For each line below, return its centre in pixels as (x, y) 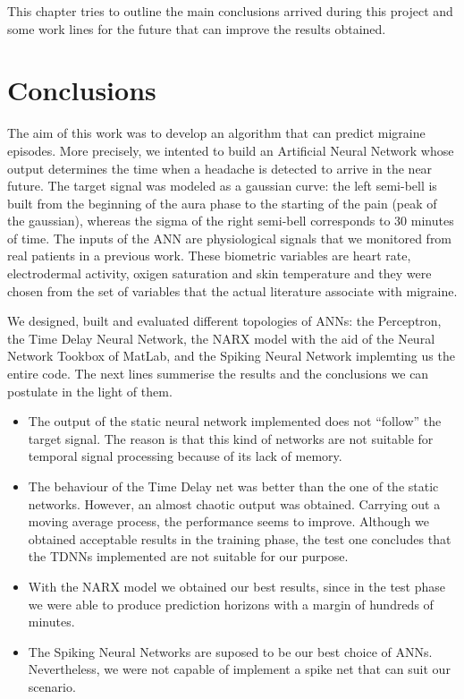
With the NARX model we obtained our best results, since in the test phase (236, 586)
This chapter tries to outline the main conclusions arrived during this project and (230, 11)
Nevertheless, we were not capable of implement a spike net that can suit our (239, 669)
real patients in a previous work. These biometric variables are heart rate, (209, 256)
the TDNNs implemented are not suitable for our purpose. (188, 556)
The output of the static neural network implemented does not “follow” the (235, 421)
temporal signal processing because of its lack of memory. (185, 456)
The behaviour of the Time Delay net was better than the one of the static (233, 486)
